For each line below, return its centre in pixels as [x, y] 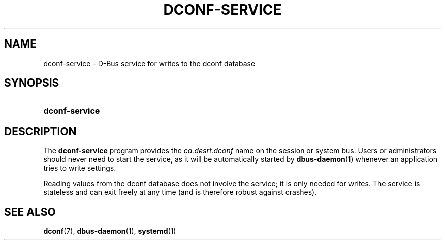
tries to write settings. [80, 168]
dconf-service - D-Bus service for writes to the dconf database [149, 63]
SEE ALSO [30, 212]
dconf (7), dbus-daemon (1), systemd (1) [110, 231]
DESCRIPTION [40, 131]
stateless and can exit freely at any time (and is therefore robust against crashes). [180, 192]
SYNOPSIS [32, 83]
